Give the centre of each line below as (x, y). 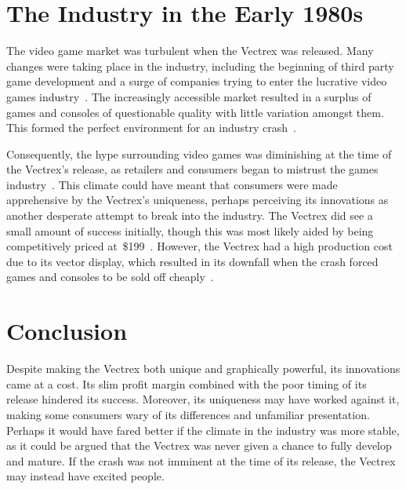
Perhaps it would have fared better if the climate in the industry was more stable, (203, 430)
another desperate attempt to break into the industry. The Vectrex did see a (190, 215)
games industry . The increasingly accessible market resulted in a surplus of (189, 96)
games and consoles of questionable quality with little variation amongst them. (195, 112)
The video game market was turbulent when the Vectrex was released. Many (190, 51)
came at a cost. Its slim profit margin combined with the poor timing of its (187, 383)
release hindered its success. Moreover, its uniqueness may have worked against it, (203, 399)
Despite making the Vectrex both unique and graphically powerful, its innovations (203, 369)
